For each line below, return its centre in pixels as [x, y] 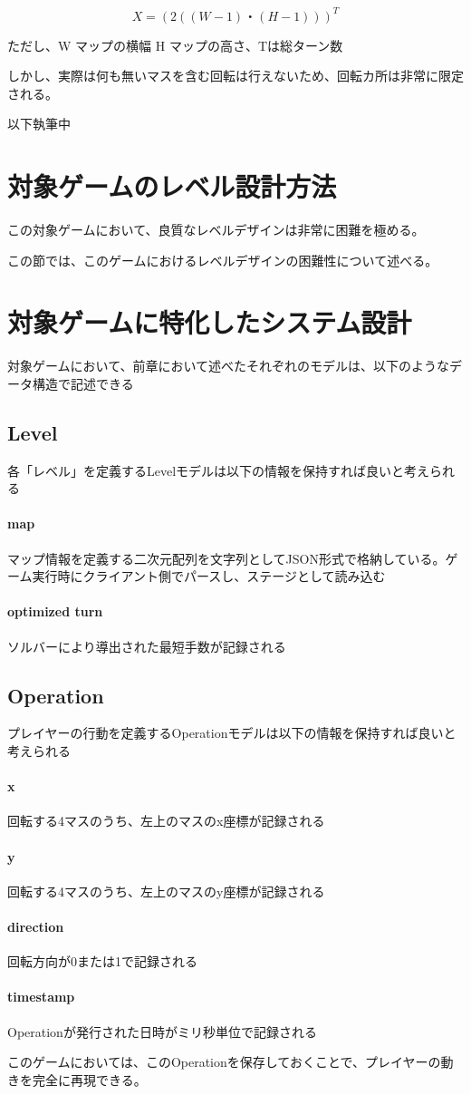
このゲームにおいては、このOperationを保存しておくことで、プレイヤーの [224, 1062]
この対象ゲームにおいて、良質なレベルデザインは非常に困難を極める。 [216, 229]
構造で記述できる [83, 383]
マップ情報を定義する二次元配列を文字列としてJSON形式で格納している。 [226, 558]
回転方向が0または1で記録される [102, 961]
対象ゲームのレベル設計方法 [172, 186]
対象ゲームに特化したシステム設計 [210, 322]
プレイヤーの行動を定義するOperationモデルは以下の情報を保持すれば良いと [232, 733]
